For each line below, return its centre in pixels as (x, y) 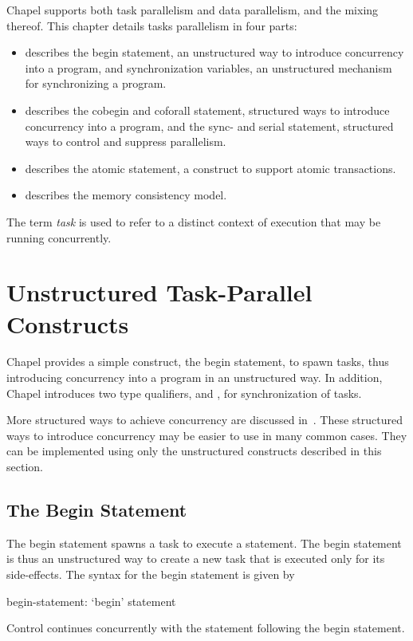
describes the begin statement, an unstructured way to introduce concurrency (214, 52)
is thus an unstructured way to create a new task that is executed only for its (196, 558)
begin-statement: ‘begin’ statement (91, 601)
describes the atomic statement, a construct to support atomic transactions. (210, 168)
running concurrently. (59, 237)
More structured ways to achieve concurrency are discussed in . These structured (205, 420)
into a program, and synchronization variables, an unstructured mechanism (208, 67)
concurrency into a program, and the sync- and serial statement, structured (209, 126)
